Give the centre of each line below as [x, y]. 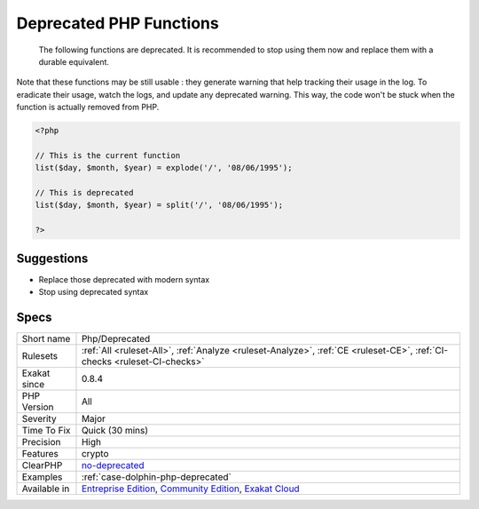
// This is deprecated [84, 193]
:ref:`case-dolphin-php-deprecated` [157, 477]
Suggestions [52, 258]
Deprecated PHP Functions [118, 23]
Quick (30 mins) [115, 431]
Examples [42, 477]
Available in [46, 489]
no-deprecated [113, 465]
